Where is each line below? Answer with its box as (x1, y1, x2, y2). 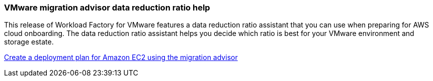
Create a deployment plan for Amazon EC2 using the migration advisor (4, 53, 238, 62)
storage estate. (4, 37, 54, 46)
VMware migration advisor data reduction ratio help (4, 2, 210, 12)
